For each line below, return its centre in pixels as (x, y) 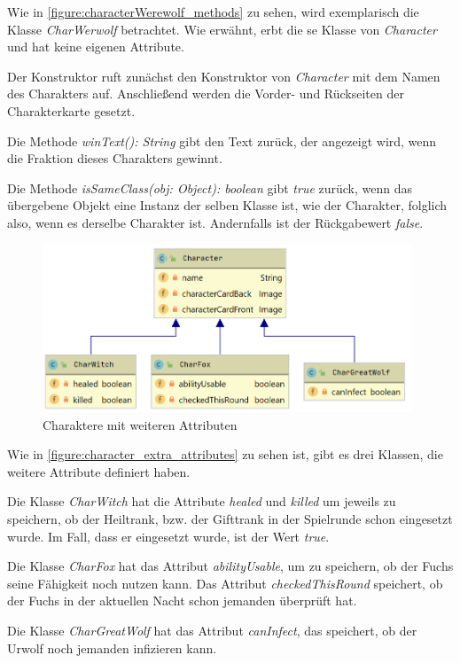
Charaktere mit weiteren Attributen (140, 424)
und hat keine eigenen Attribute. (96, 47)
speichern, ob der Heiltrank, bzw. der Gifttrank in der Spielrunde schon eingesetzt (230, 519)
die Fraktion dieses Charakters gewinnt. (115, 158)
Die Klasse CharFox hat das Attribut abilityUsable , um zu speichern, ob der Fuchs (230, 566)
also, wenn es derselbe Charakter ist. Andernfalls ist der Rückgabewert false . (215, 222)
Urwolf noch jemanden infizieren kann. (112, 647)
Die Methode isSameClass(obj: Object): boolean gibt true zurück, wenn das (210, 187)
